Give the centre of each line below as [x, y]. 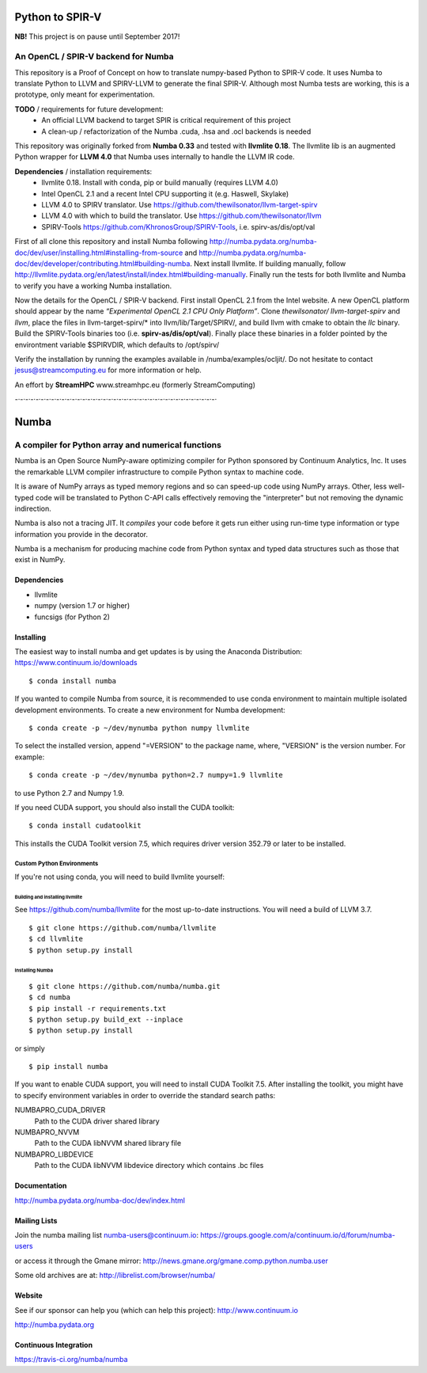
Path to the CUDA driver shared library [97, 1121]
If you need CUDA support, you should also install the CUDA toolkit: [125, 807]
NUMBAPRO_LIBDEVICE [54, 1154]
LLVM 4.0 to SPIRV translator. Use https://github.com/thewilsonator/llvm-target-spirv [179, 204]
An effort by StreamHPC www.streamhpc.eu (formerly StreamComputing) [135, 385]
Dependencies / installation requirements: [83, 171]
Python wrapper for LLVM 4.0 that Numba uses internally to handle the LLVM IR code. [155, 157]
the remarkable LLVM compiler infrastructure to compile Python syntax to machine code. [159, 472]
